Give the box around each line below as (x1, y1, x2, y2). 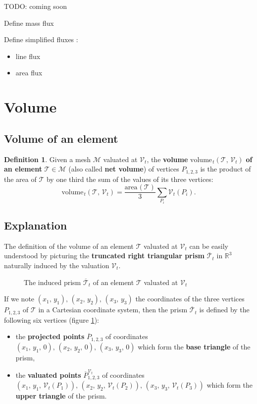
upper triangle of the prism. (15, 391, 107, 401)
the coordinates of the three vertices (135, 293, 245, 304)
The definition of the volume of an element (4, 240, 134, 251)
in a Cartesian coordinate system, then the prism (38, 304, 188, 315)
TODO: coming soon (4, 1, 67, 11)
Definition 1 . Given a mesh (4, 154, 91, 164)
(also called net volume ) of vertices (68, 164, 179, 174)
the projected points (15, 331, 85, 342)
